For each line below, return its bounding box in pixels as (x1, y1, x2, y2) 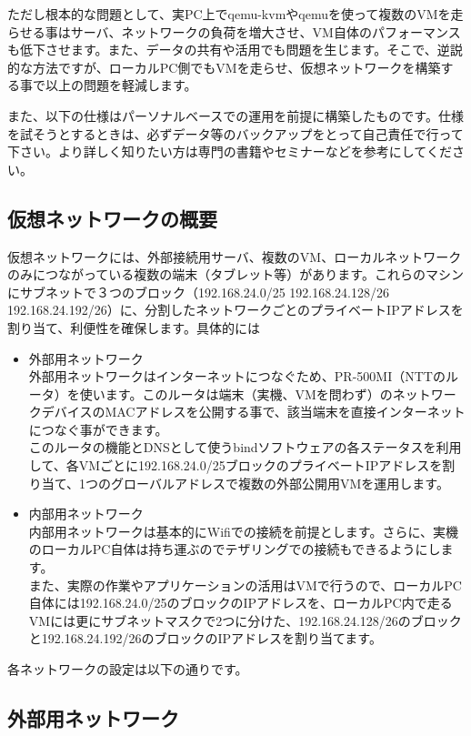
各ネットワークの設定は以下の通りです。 (7, 660, 248, 679)
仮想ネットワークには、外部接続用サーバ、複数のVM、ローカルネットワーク (7, 247, 462, 266)
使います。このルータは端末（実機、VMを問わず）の (79, 384, 393, 403)
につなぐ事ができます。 (28, 419, 168, 439)
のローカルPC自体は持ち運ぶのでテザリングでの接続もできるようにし (28, 539, 441, 559)
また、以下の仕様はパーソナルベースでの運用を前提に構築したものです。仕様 (7, 106, 464, 125)
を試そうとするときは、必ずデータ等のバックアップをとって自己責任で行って (7, 124, 464, 143)
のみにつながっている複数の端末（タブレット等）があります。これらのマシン (7, 265, 464, 284)
